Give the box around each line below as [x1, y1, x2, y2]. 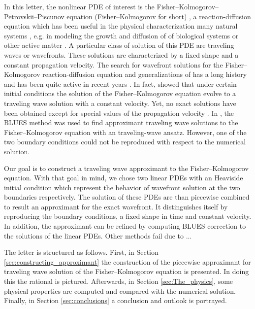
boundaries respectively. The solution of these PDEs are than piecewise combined [4, 192, 250, 202]
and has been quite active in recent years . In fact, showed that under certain [4, 78, 237, 89]
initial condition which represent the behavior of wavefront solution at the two [4, 182, 240, 192]
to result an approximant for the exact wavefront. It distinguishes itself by [4, 201, 228, 211]
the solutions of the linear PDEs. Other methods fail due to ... [4, 230, 192, 240]
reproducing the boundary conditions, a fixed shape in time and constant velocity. [4, 211, 252, 221]
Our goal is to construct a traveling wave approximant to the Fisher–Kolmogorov [4, 163, 249, 173]
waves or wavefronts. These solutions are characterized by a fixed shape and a [4, 49, 239, 60]
